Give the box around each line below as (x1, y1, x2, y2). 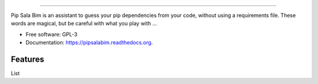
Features (11, 54, 44, 64)
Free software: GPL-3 (25, 31, 78, 38)
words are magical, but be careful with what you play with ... (11, 20, 157, 27)
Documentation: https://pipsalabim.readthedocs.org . (25, 39, 153, 46)
